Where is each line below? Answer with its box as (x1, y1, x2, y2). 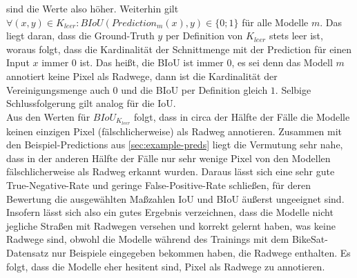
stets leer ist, (269, 28, 323, 43)
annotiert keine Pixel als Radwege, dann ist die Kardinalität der (6, 68, 278, 83)
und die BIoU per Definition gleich (121, 82, 268, 97)
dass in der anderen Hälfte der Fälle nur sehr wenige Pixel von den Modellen (6, 150, 331, 165)
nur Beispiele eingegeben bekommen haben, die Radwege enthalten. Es (51, 245, 351, 259)
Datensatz (6, 245, 49, 259)
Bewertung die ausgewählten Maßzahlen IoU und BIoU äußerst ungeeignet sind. (6, 191, 345, 206)
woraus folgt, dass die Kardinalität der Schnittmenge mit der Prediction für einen (6, 41, 352, 56)
